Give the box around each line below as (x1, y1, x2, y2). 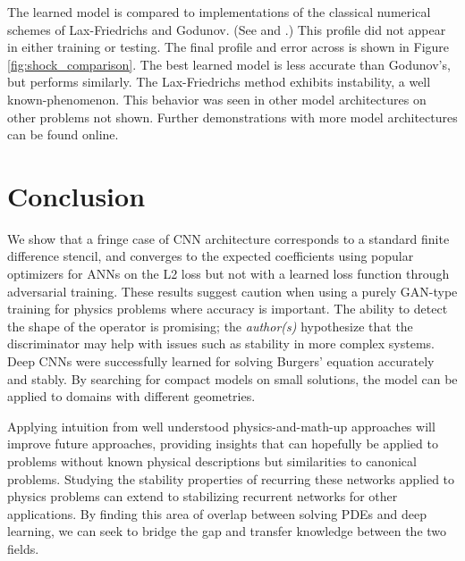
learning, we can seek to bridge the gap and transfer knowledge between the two (7, 522, 447, 540)
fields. (7, 539, 39, 557)
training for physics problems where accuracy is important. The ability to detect (7, 299, 448, 318)
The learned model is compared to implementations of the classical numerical (7, 3, 431, 21)
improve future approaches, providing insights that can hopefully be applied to (7, 434, 438, 453)
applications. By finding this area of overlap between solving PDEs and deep (7, 504, 427, 523)
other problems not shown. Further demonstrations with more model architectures (7, 107, 458, 126)
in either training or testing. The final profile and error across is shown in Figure (7, 38, 450, 56)
